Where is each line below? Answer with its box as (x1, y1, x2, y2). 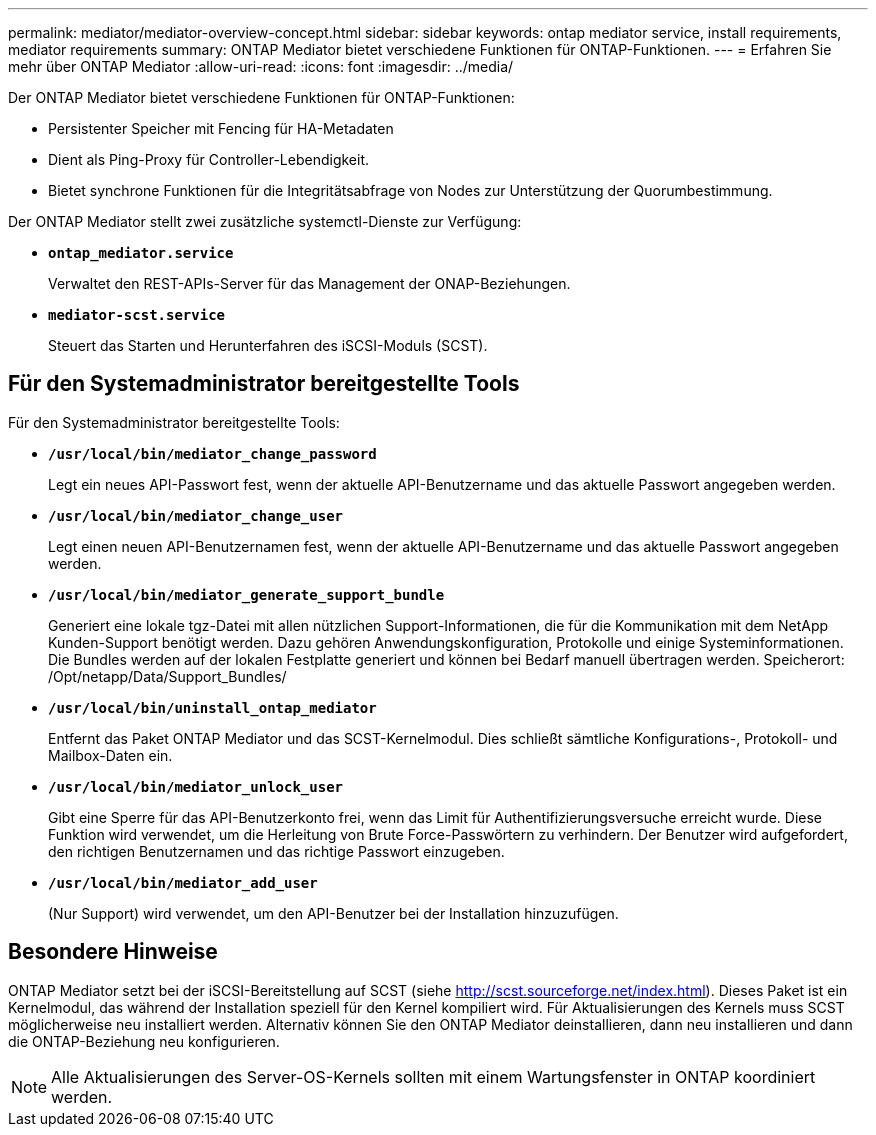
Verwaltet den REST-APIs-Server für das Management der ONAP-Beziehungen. (48, 275, 571, 292)
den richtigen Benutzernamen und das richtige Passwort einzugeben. (48, 842, 505, 860)
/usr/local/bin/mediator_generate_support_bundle (48, 586, 445, 603)
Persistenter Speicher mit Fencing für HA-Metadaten (48, 120, 394, 137)
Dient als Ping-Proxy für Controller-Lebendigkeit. (48, 151, 370, 168)
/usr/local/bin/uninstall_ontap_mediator (48, 699, 377, 716)
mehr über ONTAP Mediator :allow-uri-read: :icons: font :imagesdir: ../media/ (8, 58, 514, 75)
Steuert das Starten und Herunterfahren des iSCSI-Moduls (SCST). (48, 337, 488, 354)
